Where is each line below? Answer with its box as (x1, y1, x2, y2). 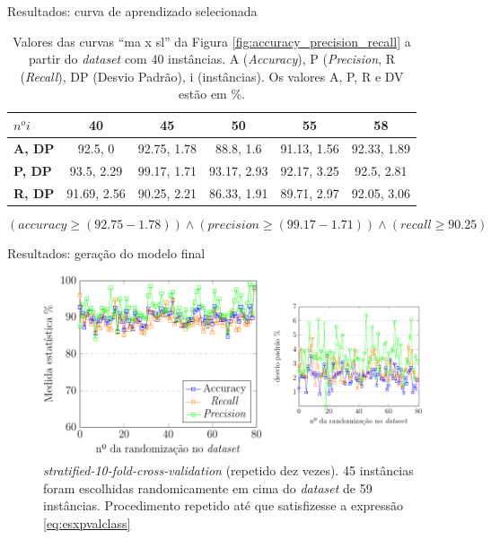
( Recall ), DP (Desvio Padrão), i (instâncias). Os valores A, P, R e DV (20, 66, 404, 85)
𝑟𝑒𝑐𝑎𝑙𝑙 (399, 218, 432, 231)
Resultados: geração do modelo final (7, 243, 206, 262)
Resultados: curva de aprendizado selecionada (7, 2, 258, 20)
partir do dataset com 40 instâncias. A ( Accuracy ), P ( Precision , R (29, 49, 395, 68)
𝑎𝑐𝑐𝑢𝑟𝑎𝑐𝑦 (18, 218, 67, 231)
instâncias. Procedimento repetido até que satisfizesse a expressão (43, 496, 404, 515)
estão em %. (179, 84, 245, 103)
